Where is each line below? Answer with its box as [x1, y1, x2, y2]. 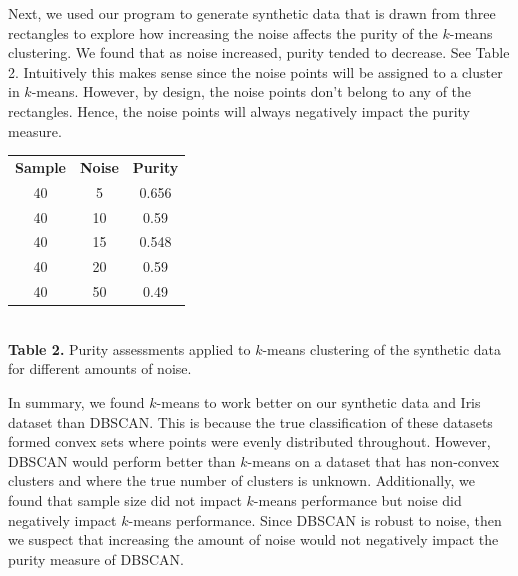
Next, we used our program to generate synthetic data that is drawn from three [8, 3, 496, 23]
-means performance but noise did [253, 489, 462, 510]
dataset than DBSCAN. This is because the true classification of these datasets [8, 411, 493, 432]
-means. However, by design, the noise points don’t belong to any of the [31, 81, 472, 102]
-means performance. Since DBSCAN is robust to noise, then [128, 509, 502, 530]
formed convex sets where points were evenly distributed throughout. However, [8, 431, 491, 452]
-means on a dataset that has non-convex [247, 450, 500, 471]
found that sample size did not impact [8, 489, 242, 510]
